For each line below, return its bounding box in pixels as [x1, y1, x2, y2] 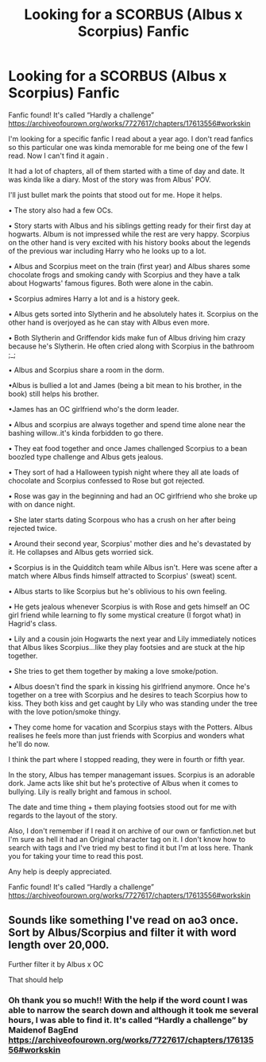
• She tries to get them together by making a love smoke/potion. [8, 666, 218, 675]
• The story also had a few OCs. [8, 205, 114, 215]
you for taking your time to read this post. [8, 851, 144, 860]
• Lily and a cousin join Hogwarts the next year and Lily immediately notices [8, 633, 256, 644]
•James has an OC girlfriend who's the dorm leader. [8, 404, 179, 414]
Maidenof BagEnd [8, 1024, 79, 1035]
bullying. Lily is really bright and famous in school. [8, 787, 172, 796]
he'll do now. [8, 739, 50, 748]
